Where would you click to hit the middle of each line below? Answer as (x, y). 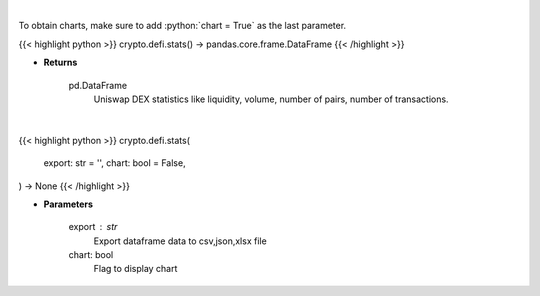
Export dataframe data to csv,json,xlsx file (180, 241)
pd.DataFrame (98, 85)
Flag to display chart (135, 269)
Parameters (68, 204)
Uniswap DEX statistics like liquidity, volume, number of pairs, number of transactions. (271, 99)
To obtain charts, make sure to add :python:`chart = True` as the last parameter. (182, 26)
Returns (60, 62)
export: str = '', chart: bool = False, (114, 163)
